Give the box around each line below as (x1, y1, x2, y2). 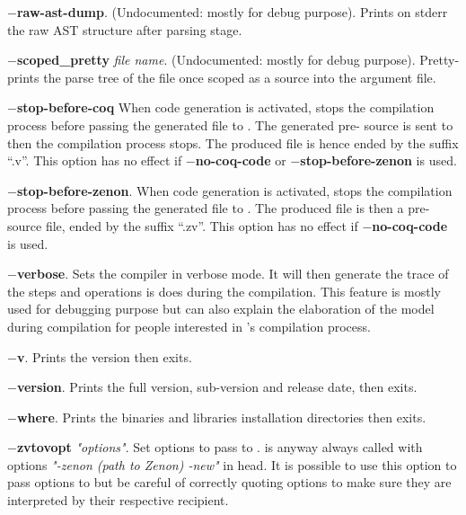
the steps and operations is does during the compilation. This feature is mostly (7, 281, 441, 300)
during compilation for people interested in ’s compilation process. (7, 316, 371, 335)
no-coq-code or (195, 151, 286, 170)
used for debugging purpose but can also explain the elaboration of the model (7, 299, 435, 318)
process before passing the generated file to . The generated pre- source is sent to (7, 115, 453, 134)
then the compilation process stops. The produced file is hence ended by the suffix (7, 133, 459, 152)
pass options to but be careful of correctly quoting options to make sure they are (7, 473, 452, 492)
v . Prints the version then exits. (16, 347, 192, 366)
